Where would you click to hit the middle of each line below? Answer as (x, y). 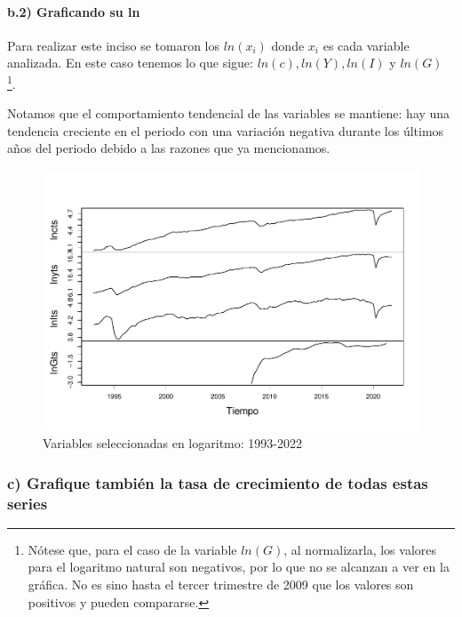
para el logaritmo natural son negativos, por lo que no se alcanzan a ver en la (239, 567)
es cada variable (366, 45)
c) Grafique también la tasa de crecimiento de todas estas (218, 482)
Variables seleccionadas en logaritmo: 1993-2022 (172, 443)
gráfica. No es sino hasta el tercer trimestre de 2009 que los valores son (221, 585)
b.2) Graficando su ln (74, 11)
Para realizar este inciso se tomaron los (114, 45)
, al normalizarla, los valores (360, 549)
